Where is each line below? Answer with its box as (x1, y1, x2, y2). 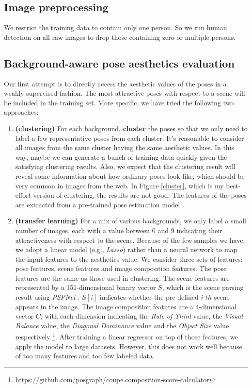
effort (15, 190, 31, 200)
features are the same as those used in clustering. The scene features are (15, 272, 230, 283)
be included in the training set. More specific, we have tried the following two (4, 97, 234, 107)
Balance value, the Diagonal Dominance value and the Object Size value (15, 320, 229, 330)
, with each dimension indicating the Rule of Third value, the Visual (40, 311, 243, 321)
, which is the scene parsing (162, 282, 244, 292)
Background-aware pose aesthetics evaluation (4, 55, 235, 70)
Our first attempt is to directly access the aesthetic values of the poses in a (4, 78, 227, 88)
